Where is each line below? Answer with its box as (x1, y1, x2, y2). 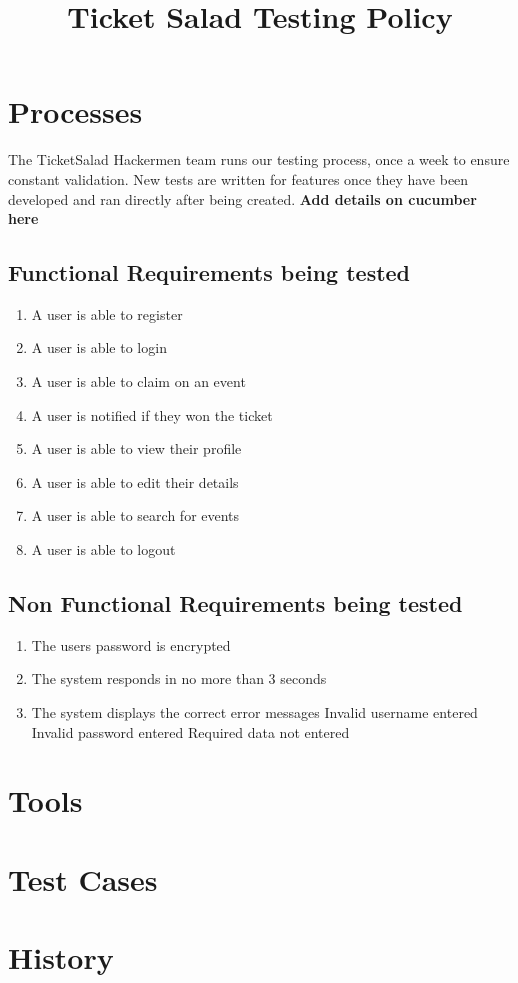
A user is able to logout (31, 539, 176, 560)
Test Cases (8, 858, 158, 899)
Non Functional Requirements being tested (8, 588, 463, 619)
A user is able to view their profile (31, 438, 242, 459)
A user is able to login (31, 337, 167, 358)
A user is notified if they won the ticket (31, 404, 273, 425)
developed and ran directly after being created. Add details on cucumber (8, 188, 477, 209)
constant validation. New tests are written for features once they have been (8, 168, 469, 189)
